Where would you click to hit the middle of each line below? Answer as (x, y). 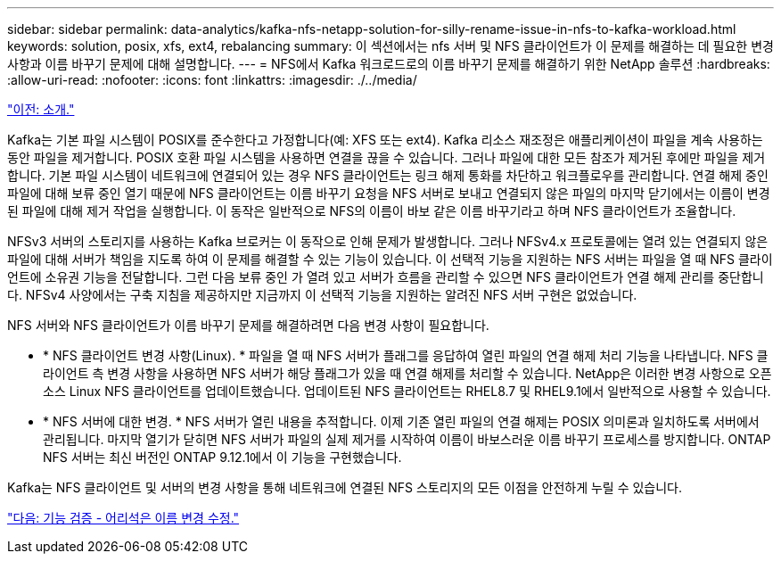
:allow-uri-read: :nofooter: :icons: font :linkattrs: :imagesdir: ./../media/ (212, 80)
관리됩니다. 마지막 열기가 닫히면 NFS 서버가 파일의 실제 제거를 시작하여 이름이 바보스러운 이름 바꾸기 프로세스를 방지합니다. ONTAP (407, 439)
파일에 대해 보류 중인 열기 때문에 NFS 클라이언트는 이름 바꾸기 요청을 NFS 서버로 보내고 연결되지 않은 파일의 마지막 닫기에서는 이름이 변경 (389, 193)
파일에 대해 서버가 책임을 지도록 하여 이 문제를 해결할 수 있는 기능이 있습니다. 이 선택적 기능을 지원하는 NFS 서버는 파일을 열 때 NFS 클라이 (390, 259)
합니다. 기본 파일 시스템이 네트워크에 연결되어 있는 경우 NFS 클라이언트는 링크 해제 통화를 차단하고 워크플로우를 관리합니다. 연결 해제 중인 (388, 175)
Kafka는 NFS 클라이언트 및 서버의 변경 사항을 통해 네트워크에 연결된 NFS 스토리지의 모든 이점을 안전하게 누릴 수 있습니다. (345, 487)
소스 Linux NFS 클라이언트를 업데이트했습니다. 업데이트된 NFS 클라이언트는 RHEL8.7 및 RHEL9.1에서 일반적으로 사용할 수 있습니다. (407, 391)
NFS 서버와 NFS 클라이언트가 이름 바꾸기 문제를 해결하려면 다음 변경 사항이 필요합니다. (248, 325)
